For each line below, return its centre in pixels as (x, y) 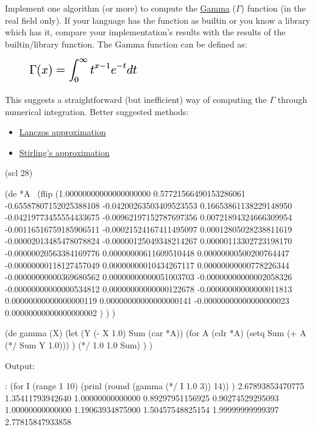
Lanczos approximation (62, 132)
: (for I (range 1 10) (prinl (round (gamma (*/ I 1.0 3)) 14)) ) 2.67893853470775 (155, 386)
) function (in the (273, 8)
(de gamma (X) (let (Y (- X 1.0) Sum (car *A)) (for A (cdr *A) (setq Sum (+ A (156, 333)
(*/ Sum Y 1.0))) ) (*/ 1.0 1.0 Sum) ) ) (79, 345)
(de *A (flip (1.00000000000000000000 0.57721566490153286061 (125, 193)
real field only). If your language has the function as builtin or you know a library (157, 20)
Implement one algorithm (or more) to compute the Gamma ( (120, 8)
